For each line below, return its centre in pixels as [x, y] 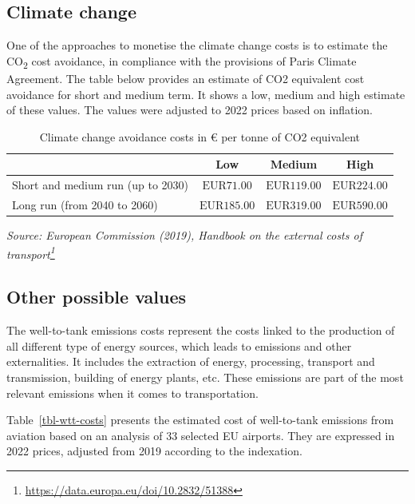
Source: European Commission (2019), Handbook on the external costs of [184, 235]
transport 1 [31, 252]
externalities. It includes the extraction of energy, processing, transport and [191, 361]
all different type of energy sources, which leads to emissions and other [179, 345]
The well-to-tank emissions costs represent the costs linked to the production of [201, 330]
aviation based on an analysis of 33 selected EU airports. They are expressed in [201, 435]
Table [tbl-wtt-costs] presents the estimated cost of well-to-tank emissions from [200, 420]
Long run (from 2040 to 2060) [85, 204]
